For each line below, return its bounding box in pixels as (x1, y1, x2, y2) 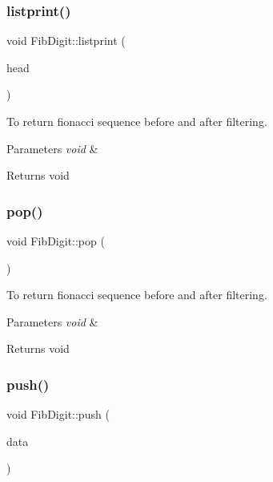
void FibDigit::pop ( (6, 233, 105, 249)
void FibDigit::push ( (6, 406, 110, 423)
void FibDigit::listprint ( (6, 32, 126, 49)
